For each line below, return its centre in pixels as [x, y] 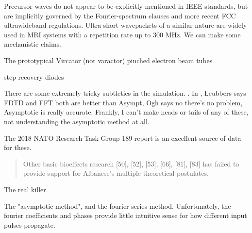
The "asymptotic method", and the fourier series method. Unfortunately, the [118, 206]
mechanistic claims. [33, 44]
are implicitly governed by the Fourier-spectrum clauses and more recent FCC [120, 15]
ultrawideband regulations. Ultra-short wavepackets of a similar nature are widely [126, 25]
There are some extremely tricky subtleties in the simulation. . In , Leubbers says [125, 93]
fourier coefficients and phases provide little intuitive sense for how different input [126, 215]
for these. [18, 147]
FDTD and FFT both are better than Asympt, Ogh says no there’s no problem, [123, 102]
